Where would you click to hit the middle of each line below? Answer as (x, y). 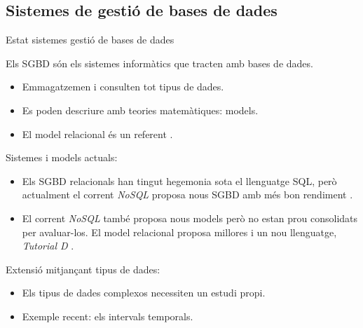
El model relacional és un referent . (97, 134)
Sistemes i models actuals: (62, 157)
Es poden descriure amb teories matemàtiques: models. (140, 110)
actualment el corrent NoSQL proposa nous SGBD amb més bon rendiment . (187, 194)
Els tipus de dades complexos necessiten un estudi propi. (144, 293)
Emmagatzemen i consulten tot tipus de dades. (123, 87)
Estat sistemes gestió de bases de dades (90, 40)
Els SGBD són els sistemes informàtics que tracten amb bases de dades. (159, 63)
